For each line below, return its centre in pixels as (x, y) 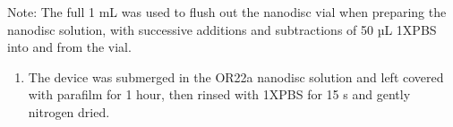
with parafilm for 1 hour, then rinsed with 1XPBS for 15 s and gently (219, 94)
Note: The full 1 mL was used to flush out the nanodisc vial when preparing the (227, 12)
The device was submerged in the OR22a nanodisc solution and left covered (236, 76)
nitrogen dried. (69, 111)
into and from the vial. (69, 47)
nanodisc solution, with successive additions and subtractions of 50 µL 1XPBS (222, 29)
